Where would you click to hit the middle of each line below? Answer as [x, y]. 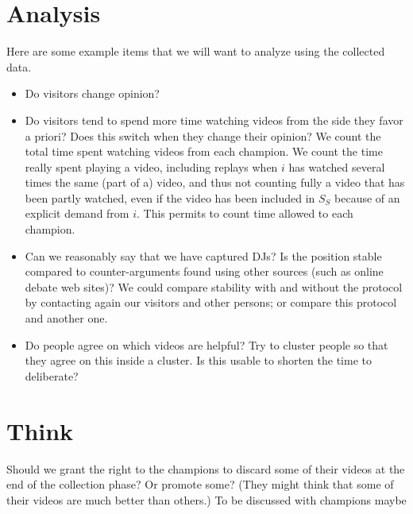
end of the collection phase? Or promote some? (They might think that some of [200, 484]
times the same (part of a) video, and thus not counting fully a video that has [215, 182]
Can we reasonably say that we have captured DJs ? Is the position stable [203, 255]
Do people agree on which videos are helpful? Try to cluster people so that [206, 344]
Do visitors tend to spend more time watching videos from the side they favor [214, 120]
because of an [367, 197]
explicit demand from [77, 213]
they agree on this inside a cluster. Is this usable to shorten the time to [198, 360]
